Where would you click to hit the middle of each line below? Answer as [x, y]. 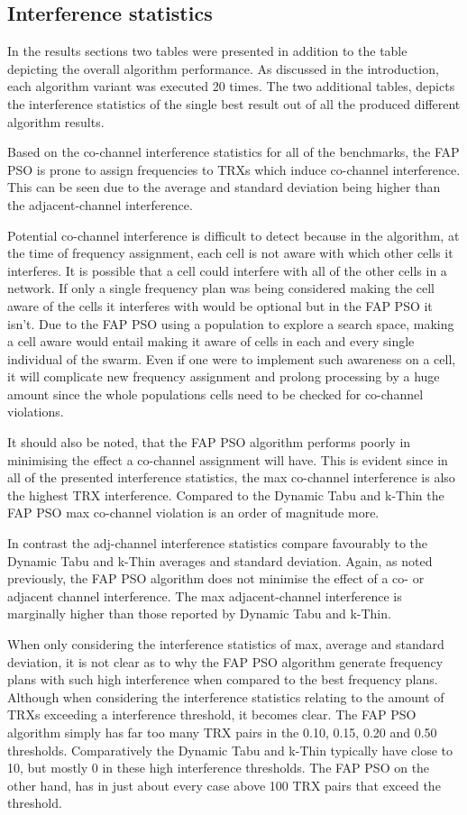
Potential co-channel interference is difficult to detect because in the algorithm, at [233, 235]
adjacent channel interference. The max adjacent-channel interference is [205, 595]
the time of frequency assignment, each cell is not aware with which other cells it [230, 253]
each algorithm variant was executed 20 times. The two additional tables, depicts [231, 86]
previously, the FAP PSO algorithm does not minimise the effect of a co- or [216, 578]
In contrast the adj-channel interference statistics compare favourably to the [217, 543]
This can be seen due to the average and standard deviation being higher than [224, 187]
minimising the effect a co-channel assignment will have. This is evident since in [228, 459]
